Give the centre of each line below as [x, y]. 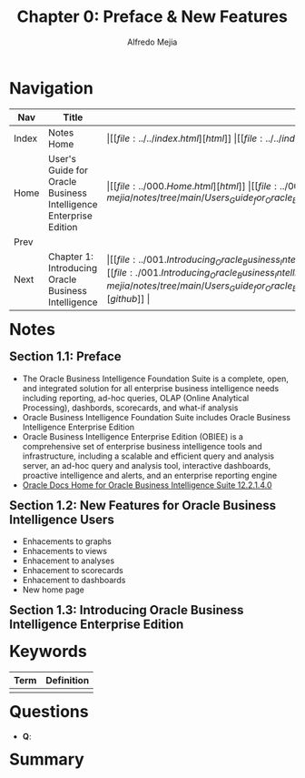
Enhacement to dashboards [74, 581]
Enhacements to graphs [67, 541]
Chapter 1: [71, 257]
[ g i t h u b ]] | [128, 299]
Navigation [51, 88]
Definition [68, 680]
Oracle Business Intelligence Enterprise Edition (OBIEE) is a [133, 436]
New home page [54, 590]
